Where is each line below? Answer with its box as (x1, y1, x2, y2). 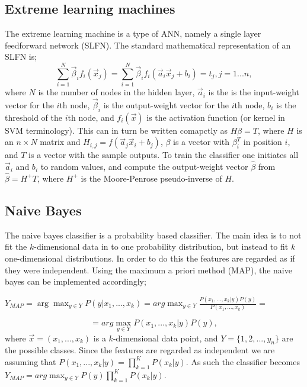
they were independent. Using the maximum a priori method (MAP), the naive (5, 263, 292, 276)
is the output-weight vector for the (103, 98, 229, 111)
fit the (5, 240, 27, 253)
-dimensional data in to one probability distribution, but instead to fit (34, 240, 289, 253)
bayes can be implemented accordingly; (5, 275, 146, 288)
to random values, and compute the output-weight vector (40, 160, 248, 173)
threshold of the (5, 111, 62, 123)
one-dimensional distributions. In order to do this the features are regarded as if (5, 251, 295, 264)
